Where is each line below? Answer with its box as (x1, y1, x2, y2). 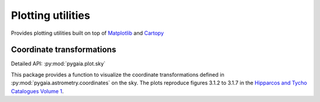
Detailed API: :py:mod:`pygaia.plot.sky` (11, 60, 106, 67)
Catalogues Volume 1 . (11, 87, 64, 94)
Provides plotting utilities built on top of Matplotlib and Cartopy (11, 29, 164, 37)
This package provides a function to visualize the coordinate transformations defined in (11, 71, 225, 78)
